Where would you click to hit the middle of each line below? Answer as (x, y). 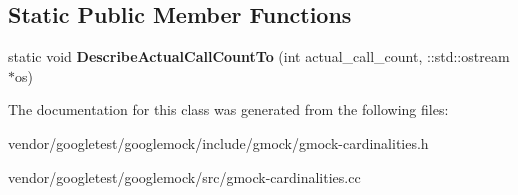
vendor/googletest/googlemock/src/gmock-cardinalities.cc (184, 176)
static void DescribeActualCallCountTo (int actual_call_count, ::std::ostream (259, 56)
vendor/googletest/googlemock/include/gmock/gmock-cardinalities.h (218, 142)
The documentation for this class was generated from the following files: (228, 109)
